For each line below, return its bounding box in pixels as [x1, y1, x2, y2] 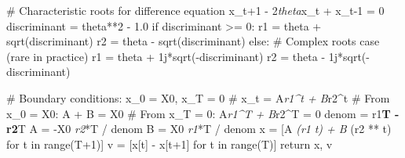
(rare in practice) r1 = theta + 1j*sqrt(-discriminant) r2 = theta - [6, 48, 326, 64]
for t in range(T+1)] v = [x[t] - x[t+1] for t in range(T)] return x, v [6, 135, 333, 152]
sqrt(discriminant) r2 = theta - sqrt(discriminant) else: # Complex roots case [6, 33, 380, 49]
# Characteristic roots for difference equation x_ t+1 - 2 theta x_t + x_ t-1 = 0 [6, 2, 385, 18]
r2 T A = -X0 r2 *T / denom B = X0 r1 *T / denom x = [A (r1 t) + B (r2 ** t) [6, 120, 392, 137]
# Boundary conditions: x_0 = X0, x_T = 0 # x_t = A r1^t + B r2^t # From [6, 89, 390, 106]
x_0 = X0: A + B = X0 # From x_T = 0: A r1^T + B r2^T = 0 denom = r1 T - [6, 105, 400, 121]
